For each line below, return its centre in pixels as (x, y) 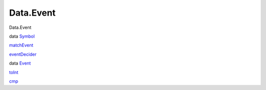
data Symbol (22, 36)
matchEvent (21, 45)
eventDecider (23, 54)
